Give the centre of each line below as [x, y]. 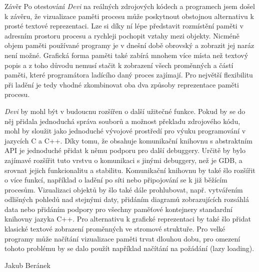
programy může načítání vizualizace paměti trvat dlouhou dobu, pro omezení [122, 238]
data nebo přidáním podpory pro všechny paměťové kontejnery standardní [118, 209]
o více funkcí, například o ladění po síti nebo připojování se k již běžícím [116, 180]
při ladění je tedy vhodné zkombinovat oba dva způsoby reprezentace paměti [122, 84]
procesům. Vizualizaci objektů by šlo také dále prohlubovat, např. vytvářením [124, 189]
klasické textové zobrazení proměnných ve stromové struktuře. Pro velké [115, 229]
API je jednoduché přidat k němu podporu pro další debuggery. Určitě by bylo [125, 150]
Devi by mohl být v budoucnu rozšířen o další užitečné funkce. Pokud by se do [125, 111]
